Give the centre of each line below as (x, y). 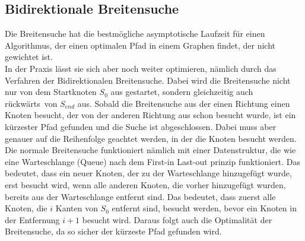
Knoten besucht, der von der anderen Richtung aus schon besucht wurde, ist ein (150, 115)
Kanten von (77, 208)
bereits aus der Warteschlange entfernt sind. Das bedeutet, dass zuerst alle (140, 196)
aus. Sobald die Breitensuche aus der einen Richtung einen (184, 103)
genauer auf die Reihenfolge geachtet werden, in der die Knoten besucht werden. (151, 138)
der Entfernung (32, 219)
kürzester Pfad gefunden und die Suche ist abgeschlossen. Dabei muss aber (141, 126)
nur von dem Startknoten (51, 92)
